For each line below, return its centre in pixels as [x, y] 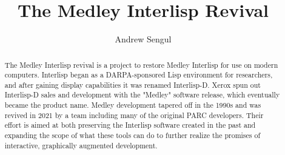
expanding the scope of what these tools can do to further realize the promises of [132, 135]
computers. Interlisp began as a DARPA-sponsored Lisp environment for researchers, [139, 75]
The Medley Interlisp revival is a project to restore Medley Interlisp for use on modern [141, 64]
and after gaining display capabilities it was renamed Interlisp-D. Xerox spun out [132, 84]
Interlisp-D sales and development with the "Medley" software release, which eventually [142, 95]
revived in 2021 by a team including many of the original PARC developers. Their [134, 115]
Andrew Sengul [143, 39]
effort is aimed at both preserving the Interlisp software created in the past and [130, 125]
